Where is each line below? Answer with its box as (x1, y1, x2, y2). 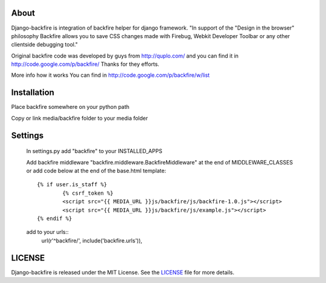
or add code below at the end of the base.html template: (26, 167, 166, 174)
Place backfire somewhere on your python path (11, 103, 130, 111)
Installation (11, 88, 54, 98)
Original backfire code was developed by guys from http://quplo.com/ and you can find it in (11, 52, 238, 59)
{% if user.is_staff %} (37, 181, 107, 188)
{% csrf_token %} (62, 189, 114, 197)
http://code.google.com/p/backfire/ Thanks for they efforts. (11, 60, 159, 68)
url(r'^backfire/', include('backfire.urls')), (41, 236, 142, 244)
